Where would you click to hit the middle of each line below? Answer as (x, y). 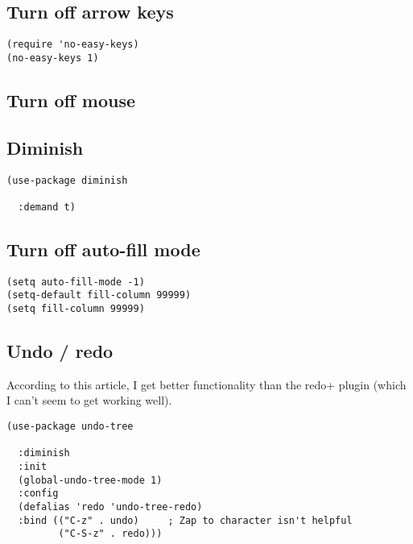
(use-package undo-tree (70, 427)
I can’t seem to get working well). (89, 400)
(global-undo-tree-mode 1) (90, 480)
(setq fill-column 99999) (76, 308)
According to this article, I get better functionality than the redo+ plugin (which (206, 384)
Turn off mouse (71, 100)
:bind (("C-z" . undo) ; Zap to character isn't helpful (185, 520)
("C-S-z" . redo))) (110, 534)
